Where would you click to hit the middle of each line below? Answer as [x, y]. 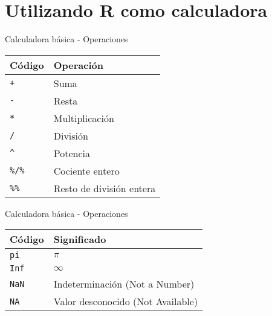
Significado [80, 239]
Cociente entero [86, 170]
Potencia [72, 153]
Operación [78, 65]
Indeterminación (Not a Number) [124, 284]
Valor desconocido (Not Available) [126, 301]
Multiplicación [84, 118]
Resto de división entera [105, 188]
